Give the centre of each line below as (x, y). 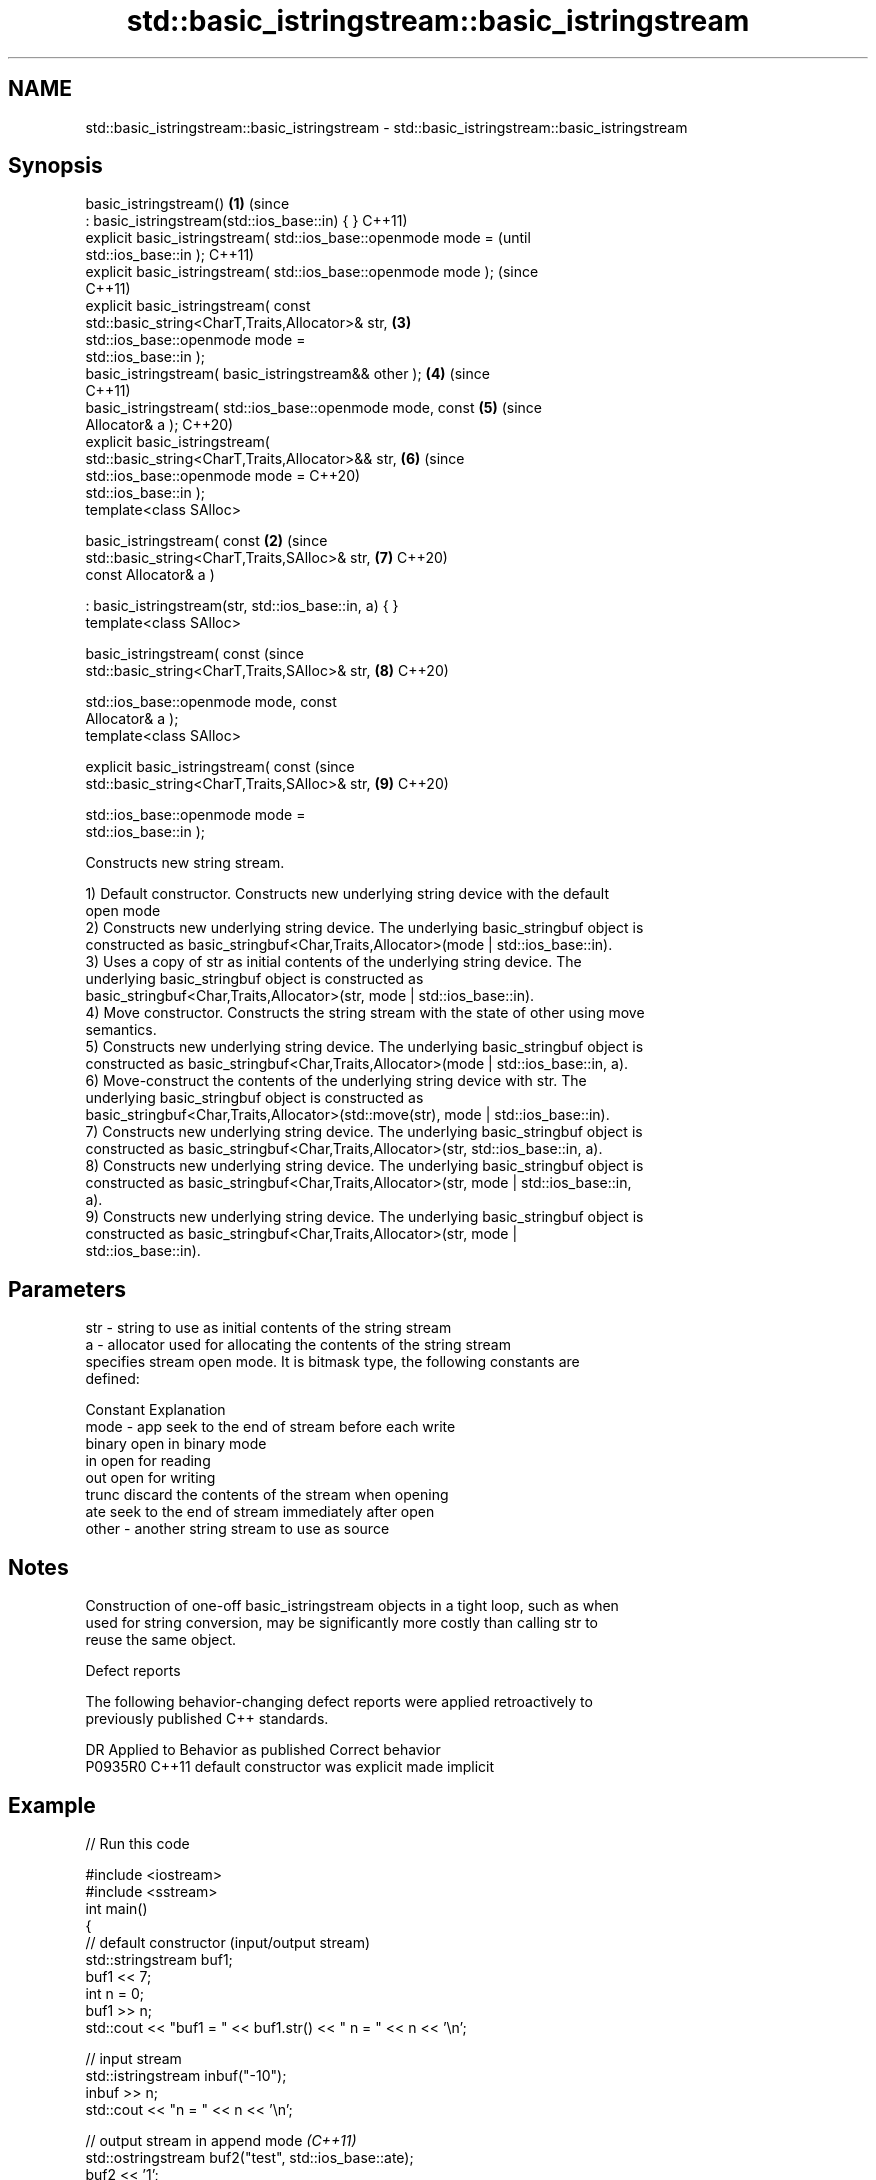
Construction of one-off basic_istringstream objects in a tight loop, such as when (352, 1606)
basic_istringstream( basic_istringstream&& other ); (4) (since (287, 374)
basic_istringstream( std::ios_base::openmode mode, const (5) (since (313, 408)
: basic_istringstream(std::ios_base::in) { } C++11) (246, 221)
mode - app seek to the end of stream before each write (270, 1427)
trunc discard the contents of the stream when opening (267, 1495)
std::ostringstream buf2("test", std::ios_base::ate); (249, 2157)
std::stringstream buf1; (159, 1959)
